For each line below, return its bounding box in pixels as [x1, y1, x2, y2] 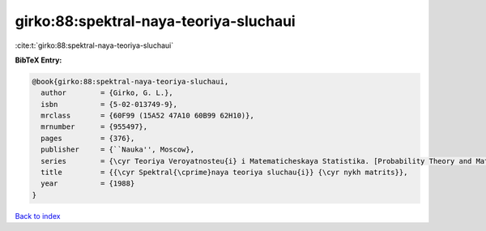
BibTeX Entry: [15, 55, 62, 65]
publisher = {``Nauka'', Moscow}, [40, 145, 194, 154]
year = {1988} [40, 179, 135, 188]
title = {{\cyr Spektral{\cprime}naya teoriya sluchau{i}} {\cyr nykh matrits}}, [40, 168, 408, 178]
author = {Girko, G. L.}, [40, 88, 173, 97]
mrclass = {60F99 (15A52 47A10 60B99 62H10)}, [40, 111, 254, 121]
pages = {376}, [40, 134, 135, 143]
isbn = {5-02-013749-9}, [40, 100, 178, 109]
